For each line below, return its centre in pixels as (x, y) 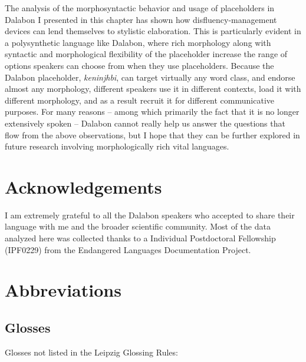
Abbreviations (63, 290)
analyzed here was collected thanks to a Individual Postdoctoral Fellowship (140, 238)
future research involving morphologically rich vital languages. (117, 146)
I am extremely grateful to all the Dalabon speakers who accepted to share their (150, 215)
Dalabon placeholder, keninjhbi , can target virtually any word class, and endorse (150, 77)
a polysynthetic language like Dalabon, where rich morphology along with (138, 42)
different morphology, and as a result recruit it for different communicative (139, 100)
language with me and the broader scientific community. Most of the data (138, 226)
